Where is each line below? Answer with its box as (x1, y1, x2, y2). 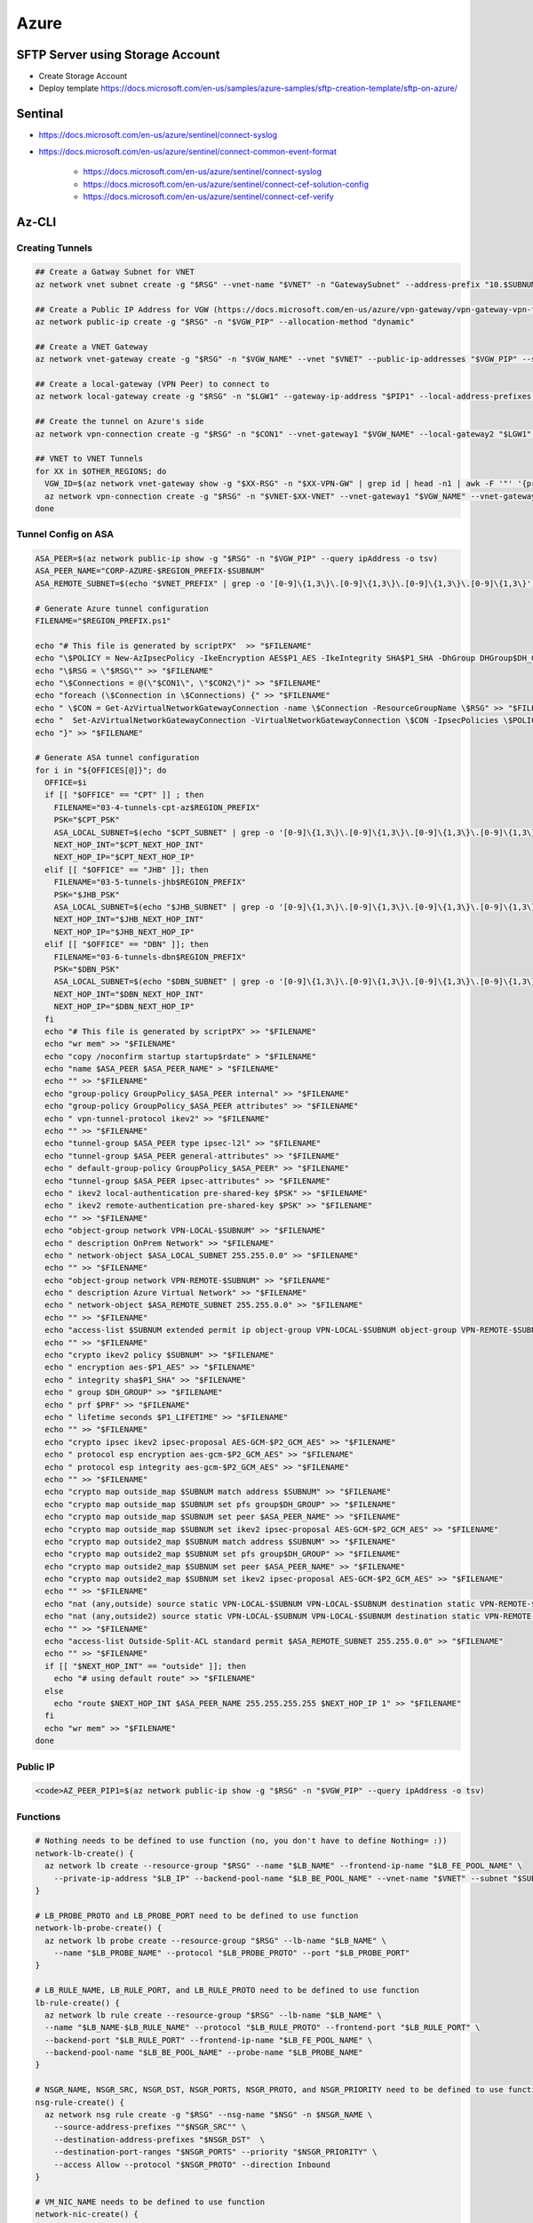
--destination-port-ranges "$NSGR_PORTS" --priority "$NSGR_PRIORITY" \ (53, 2147, 378, 2157)
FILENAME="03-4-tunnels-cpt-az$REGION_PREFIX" (53, 802, 261, 813)
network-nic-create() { (35, 2210, 139, 2219)
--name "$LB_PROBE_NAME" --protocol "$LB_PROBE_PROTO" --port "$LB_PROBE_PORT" (53, 1947, 410, 1958)
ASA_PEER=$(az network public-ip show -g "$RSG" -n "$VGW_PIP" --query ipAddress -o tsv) (35, 554, 439, 564)
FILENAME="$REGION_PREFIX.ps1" (35, 616, 172, 626)
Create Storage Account (38, 71, 128, 82)
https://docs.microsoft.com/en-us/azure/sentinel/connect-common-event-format (38, 146, 338, 156)
